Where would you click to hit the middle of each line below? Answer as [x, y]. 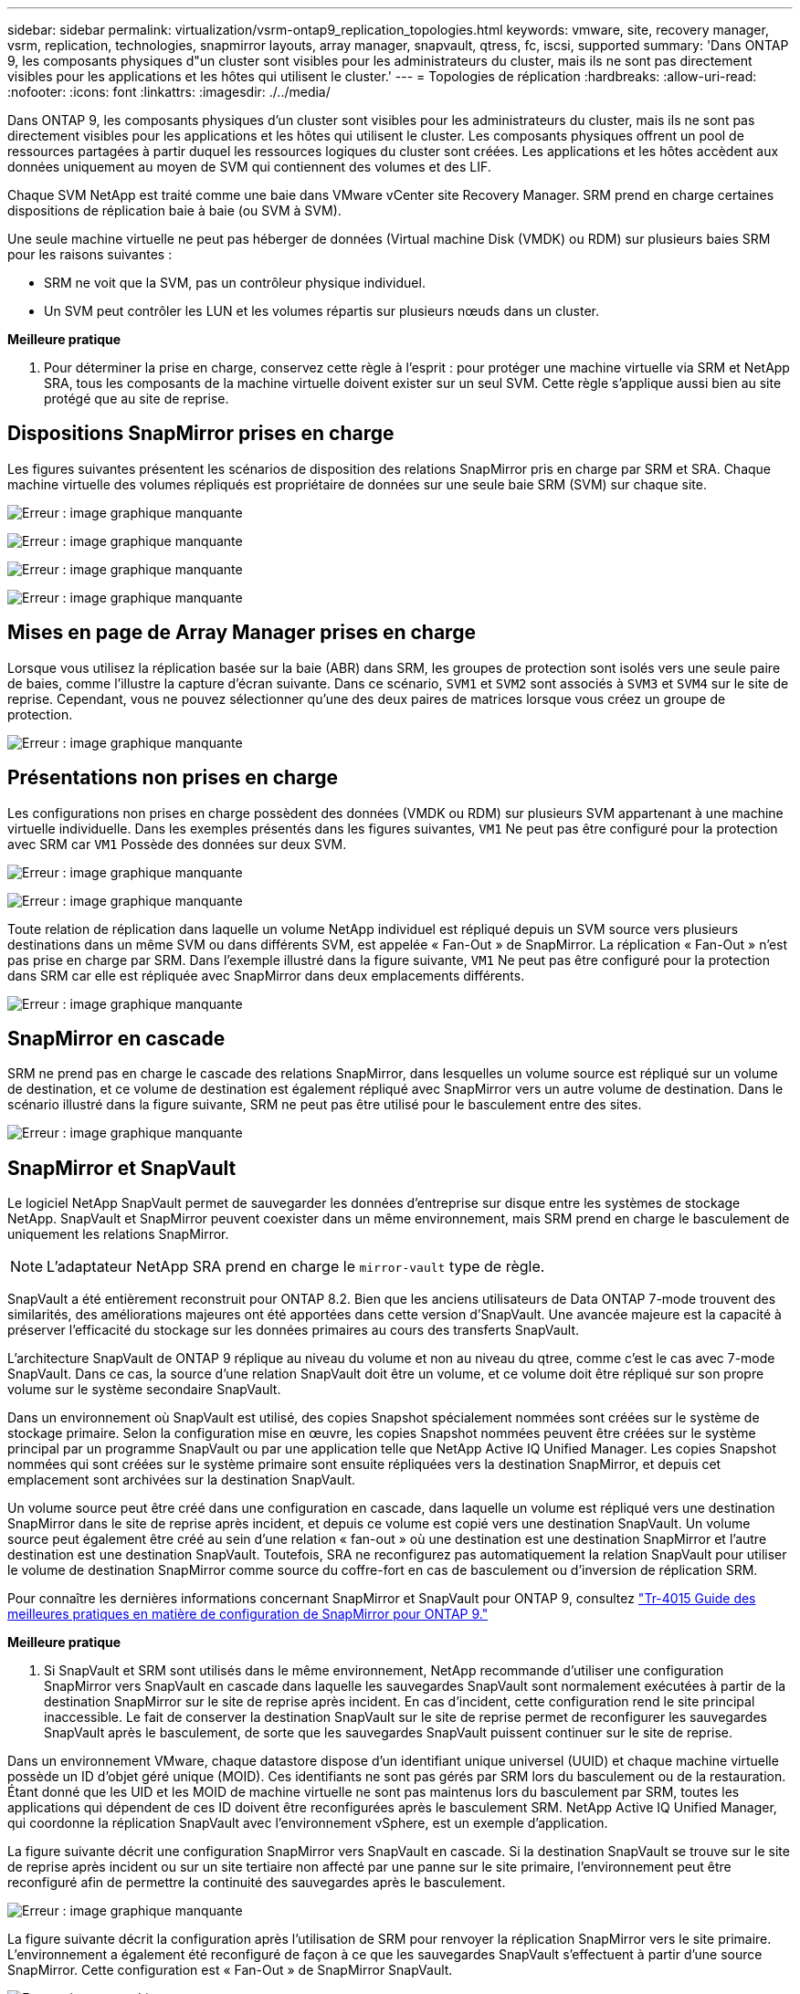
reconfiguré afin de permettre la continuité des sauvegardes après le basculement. [257, 1883]
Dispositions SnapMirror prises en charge [201, 434]
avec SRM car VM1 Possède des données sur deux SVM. [177, 844]
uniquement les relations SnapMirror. [118, 1234]
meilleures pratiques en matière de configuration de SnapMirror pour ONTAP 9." [248, 1614]
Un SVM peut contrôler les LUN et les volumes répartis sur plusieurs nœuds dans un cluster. [322, 311]
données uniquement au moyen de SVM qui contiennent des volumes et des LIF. [249, 167]
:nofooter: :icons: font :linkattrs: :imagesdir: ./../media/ [169, 92]
